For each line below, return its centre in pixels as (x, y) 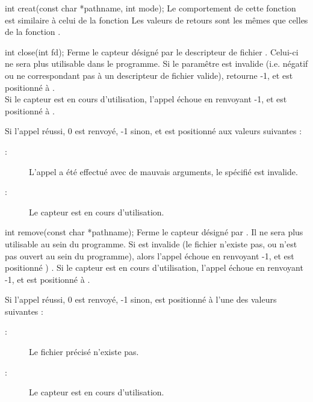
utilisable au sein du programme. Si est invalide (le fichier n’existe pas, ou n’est (151, 243)
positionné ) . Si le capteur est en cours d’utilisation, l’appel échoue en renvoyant (154, 267)
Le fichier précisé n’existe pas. (84, 352)
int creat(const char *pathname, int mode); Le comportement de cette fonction (150, 8)
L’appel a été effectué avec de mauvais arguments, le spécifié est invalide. (163, 171)
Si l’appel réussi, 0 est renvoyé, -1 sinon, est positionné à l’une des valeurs (141, 299)
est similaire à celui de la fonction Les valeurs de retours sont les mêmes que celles (156, 20)
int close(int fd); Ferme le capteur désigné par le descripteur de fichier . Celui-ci (152, 51)
